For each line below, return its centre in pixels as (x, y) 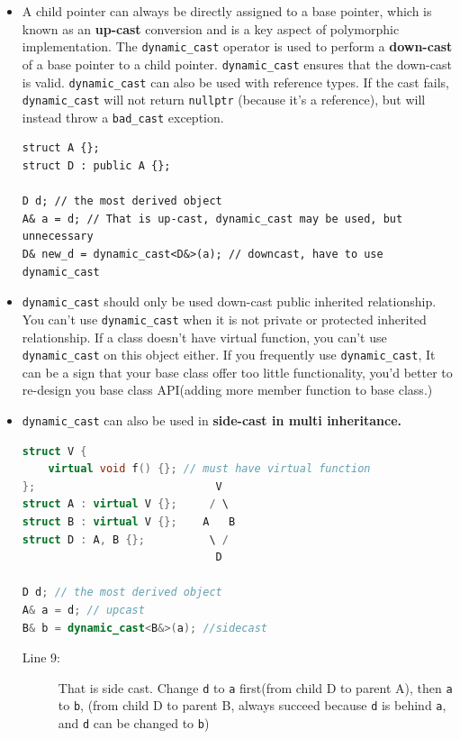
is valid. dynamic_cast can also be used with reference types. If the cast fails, (235, 82)
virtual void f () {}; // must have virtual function (209, 469)
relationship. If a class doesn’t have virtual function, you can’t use (204, 337)
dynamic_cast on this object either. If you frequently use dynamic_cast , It (229, 355)
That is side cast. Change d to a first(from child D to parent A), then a (255, 687)
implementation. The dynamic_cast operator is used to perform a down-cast (237, 46)
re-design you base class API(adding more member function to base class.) (227, 390)
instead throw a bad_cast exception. (123, 117)
